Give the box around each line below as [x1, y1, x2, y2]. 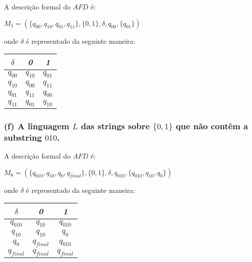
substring [4, 131, 42, 143]
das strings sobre [81, 119, 150, 132]
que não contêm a [175, 119, 248, 132]
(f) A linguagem [4, 119, 70, 132]
